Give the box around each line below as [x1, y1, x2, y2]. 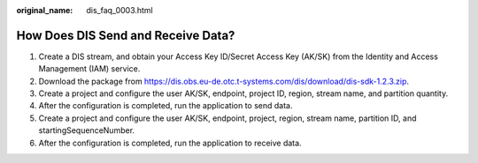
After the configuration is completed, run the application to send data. [38, 100, 293, 111]
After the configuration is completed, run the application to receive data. [38, 137, 302, 148]
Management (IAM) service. [38, 63, 141, 74]
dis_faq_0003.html [86, 5, 154, 15]
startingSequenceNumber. [38, 125, 135, 136]
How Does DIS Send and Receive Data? [16, 27, 235, 43]
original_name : [16, 5, 73, 15]
